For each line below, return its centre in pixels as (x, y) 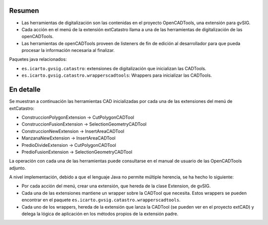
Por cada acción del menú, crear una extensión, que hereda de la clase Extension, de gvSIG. (116, 186)
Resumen (24, 11)
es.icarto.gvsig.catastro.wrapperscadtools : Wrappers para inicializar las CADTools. (117, 75)
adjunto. (18, 168)
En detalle (25, 90)
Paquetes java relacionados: (38, 59)
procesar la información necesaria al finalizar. (68, 50)
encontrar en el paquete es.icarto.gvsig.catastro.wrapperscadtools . (101, 200)
